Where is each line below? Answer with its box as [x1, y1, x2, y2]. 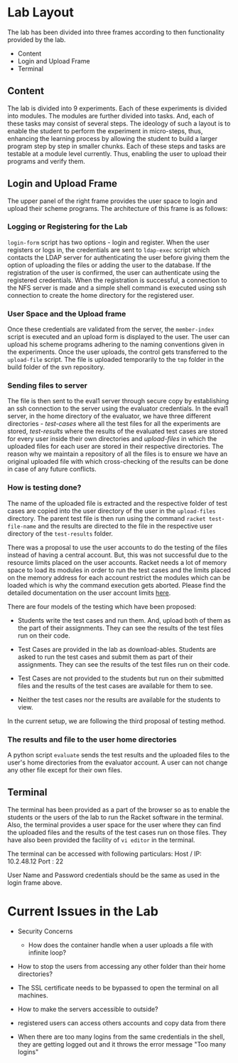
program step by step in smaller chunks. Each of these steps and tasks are [7, 142, 226, 150]
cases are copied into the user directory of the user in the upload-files [7, 507, 216, 515]
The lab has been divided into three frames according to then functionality [7, 28, 225, 36]
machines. [17, 991, 48, 1000]
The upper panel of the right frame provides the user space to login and [7, 197, 218, 205]
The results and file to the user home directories [7, 735, 177, 745]
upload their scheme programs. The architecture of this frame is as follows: [7, 204, 228, 212]
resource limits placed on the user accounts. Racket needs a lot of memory [7, 558, 227, 566]
